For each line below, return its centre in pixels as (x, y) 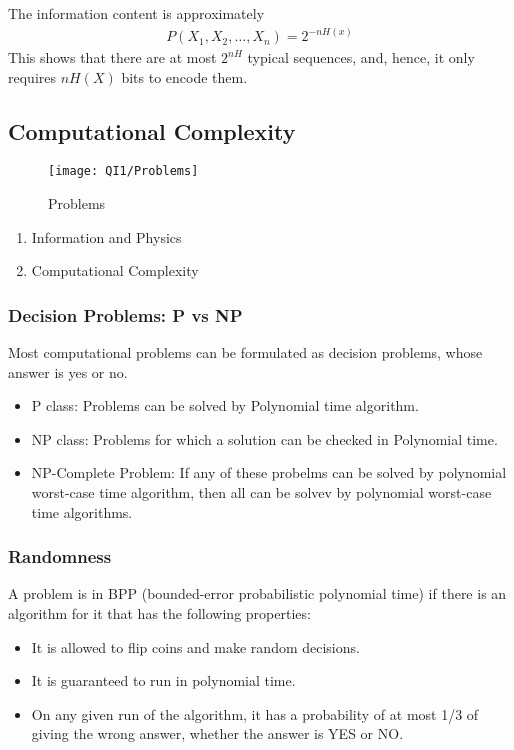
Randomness (60, 556)
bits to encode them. (184, 76)
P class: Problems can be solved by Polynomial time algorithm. (225, 405)
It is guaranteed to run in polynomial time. (163, 680)
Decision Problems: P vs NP (125, 314)
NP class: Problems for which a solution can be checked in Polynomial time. (264, 438)
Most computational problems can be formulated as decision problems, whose (245, 352)
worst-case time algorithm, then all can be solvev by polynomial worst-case (261, 492)
